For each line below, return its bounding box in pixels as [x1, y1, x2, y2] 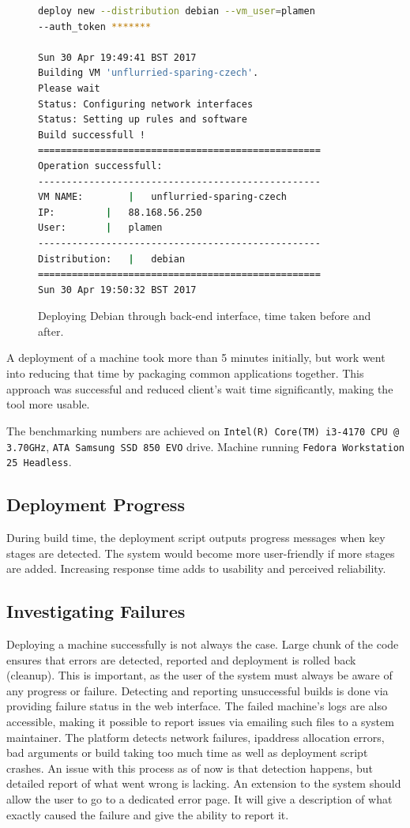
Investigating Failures [6, 599, 186, 623]
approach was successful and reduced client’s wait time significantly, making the [6, 380, 393, 397]
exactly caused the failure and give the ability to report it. [6, 806, 289, 822]
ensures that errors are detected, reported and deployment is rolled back [6, 651, 356, 668]
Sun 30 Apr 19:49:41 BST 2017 [38, 51, 197, 63]
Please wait [38, 82, 100, 94]
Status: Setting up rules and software [38, 114, 247, 126]
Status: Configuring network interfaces [38, 98, 254, 110]
